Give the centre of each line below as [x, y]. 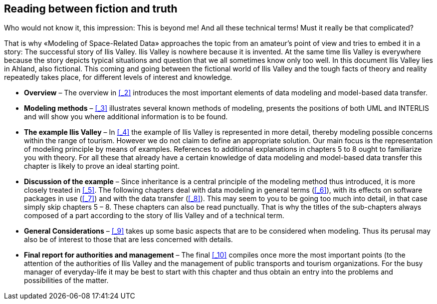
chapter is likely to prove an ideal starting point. [102, 166]
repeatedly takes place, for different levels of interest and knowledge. [118, 77]
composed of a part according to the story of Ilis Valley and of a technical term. [154, 216]
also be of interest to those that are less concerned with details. [128, 240]
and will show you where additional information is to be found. [126, 117]
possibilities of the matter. [66, 281]
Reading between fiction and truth [91, 9]
